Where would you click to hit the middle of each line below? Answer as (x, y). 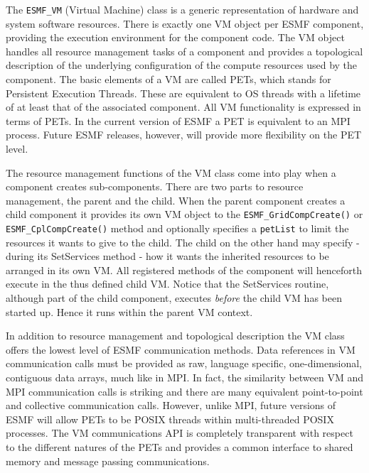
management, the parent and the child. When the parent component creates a (176, 200)
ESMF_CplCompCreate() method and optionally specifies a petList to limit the (177, 228)
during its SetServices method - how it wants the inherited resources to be (167, 256)
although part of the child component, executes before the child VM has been (174, 298)
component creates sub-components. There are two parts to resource (155, 186)
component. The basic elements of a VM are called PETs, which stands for (169, 79)
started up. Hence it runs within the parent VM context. (129, 311)
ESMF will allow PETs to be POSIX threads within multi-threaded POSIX (170, 419)
